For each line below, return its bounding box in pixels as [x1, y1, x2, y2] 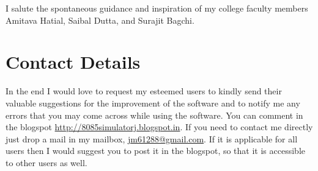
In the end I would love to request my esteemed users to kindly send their [6, 85, 282, 97]
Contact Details [6, 49, 141, 74]
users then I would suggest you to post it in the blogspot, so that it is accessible [6, 144, 305, 157]
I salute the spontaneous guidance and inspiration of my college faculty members [6, 2, 308, 14]
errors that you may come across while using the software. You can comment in [6, 108, 303, 121]
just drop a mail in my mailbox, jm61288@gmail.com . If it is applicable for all [6, 132, 298, 145]
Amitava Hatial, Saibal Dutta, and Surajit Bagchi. [6, 13, 194, 26]
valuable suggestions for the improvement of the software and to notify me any [6, 96, 300, 109]
